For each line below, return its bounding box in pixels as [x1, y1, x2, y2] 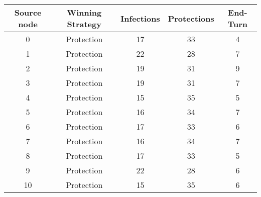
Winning [67, 7, 102, 18]
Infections [120, 12, 160, 24]
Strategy [67, 18, 101, 30]
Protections [168, 12, 214, 24]
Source [14, 7, 42, 18]
